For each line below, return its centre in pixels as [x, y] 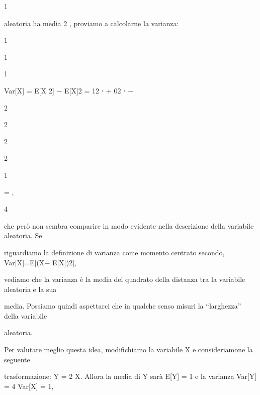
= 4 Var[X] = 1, [29, 386]
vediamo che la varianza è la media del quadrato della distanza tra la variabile [125, 279]
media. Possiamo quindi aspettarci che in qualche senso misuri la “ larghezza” [123, 306]
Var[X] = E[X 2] [29, 90]
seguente [17, 359]
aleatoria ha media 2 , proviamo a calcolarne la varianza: [92, 23]
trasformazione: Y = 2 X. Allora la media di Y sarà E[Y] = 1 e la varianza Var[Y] [131, 376]
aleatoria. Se [23, 235]
